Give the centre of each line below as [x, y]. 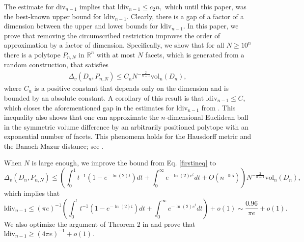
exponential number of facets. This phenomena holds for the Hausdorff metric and [128, 136]
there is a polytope [32, 54]
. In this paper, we [211, 26]
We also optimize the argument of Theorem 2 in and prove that [100, 224]
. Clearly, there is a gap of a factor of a [185, 16]
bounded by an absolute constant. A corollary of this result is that [104, 98]
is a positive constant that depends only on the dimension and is [131, 88]
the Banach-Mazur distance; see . [54, 146]
